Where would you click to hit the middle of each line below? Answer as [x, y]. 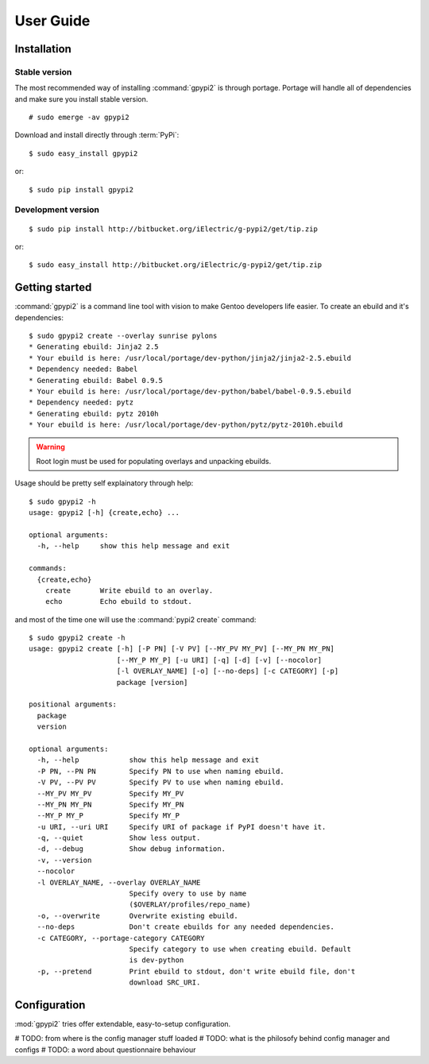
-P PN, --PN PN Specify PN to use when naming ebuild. [161, 771]
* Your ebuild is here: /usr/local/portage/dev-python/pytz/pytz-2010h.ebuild [186, 425]
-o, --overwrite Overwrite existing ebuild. [137, 915]
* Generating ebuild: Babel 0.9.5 [96, 380]
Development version [57, 210]
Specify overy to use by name [188, 894]
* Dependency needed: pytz [81, 402]
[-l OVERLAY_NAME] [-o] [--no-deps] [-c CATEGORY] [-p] [228, 671]
